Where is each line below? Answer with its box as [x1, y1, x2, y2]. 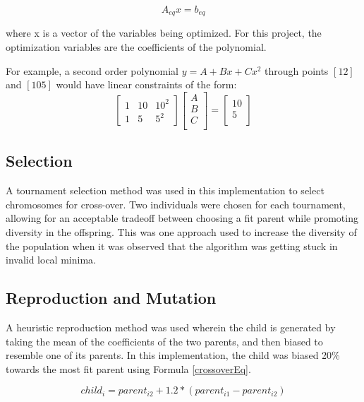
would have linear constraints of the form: [56, 77, 237, 92]
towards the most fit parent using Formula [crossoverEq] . [6, 361, 251, 376]
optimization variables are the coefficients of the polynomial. [6, 40, 267, 54]
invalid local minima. [6, 252, 96, 267]
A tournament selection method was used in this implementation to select [6, 183, 324, 198]
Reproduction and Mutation [6, 287, 217, 309]
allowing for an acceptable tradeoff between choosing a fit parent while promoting [6, 211, 358, 225]
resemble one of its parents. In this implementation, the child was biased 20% [6, 348, 340, 362]
